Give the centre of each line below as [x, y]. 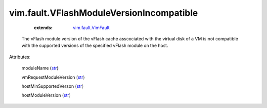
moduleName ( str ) [40, 68]
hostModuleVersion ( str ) [46, 95]
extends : [43, 28]
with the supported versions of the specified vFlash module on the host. [95, 46]
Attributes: [20, 57]
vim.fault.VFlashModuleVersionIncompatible [103, 13]
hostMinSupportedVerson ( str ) [53, 86]
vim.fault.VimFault [91, 28]
